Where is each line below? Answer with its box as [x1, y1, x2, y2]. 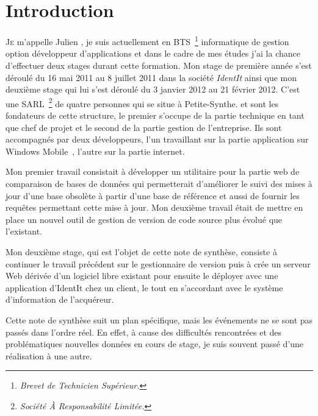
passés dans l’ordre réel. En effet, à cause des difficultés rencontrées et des [5, 325, 282, 338]
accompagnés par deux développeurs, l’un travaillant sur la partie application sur [5, 133, 309, 146]
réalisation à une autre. [5, 349, 92, 362]
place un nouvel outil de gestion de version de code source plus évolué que [5, 213, 283, 225]
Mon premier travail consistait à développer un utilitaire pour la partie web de [5, 165, 300, 178]
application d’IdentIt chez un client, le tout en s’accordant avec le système [5, 281, 283, 294]
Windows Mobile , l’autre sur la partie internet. [5, 144, 185, 157]
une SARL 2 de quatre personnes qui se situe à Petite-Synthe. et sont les [5, 95, 279, 110]
